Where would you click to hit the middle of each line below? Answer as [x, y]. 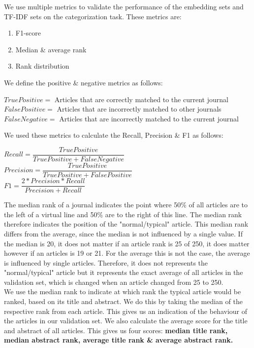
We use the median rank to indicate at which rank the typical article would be [123, 291]
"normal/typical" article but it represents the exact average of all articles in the [124, 272]
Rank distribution [42, 66]
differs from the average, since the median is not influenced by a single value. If [123, 233]
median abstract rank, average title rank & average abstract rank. [119, 340]
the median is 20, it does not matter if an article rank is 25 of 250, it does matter [127, 243]
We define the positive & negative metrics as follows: [83, 82]
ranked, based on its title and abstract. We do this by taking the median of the [123, 301]
